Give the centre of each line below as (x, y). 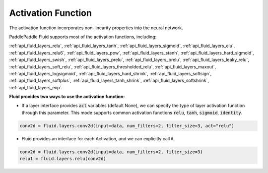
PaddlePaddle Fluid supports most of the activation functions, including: (83, 37)
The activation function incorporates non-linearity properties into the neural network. (96, 28)
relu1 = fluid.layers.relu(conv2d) (63, 159)
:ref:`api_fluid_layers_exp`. (36, 87)
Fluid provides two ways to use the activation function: (67, 97)
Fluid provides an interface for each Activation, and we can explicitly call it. (98, 138)
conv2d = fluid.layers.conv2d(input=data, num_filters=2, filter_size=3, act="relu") (127, 126)
